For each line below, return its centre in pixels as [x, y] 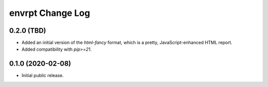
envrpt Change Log [50, 13]
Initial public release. [43, 76]
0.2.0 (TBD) [28, 31]
